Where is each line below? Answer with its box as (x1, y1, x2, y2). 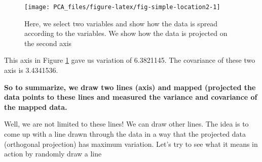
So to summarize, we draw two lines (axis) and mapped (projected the (4, 82, 256, 92)
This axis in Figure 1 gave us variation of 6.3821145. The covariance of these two (4, 55, 255, 65)
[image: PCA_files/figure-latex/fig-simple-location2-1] (24, 4, 220, 11)
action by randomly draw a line (4, 148, 102, 159)
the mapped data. (4, 101, 67, 112)
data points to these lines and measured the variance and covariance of (4, 92, 257, 102)
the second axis (24, 37, 72, 48)
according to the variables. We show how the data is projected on (24, 28, 228, 38)
